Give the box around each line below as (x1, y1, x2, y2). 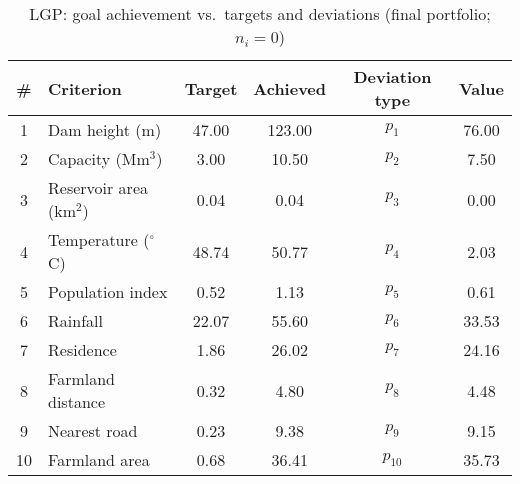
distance (48, 390, 105, 413)
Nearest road (48, 419, 138, 442)
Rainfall (48, 309, 103, 332)
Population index (48, 280, 168, 303)
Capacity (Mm (48, 147, 150, 170)
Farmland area (48, 448, 150, 471)
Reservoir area (48, 176, 148, 199)
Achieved (253, 76, 327, 100)
